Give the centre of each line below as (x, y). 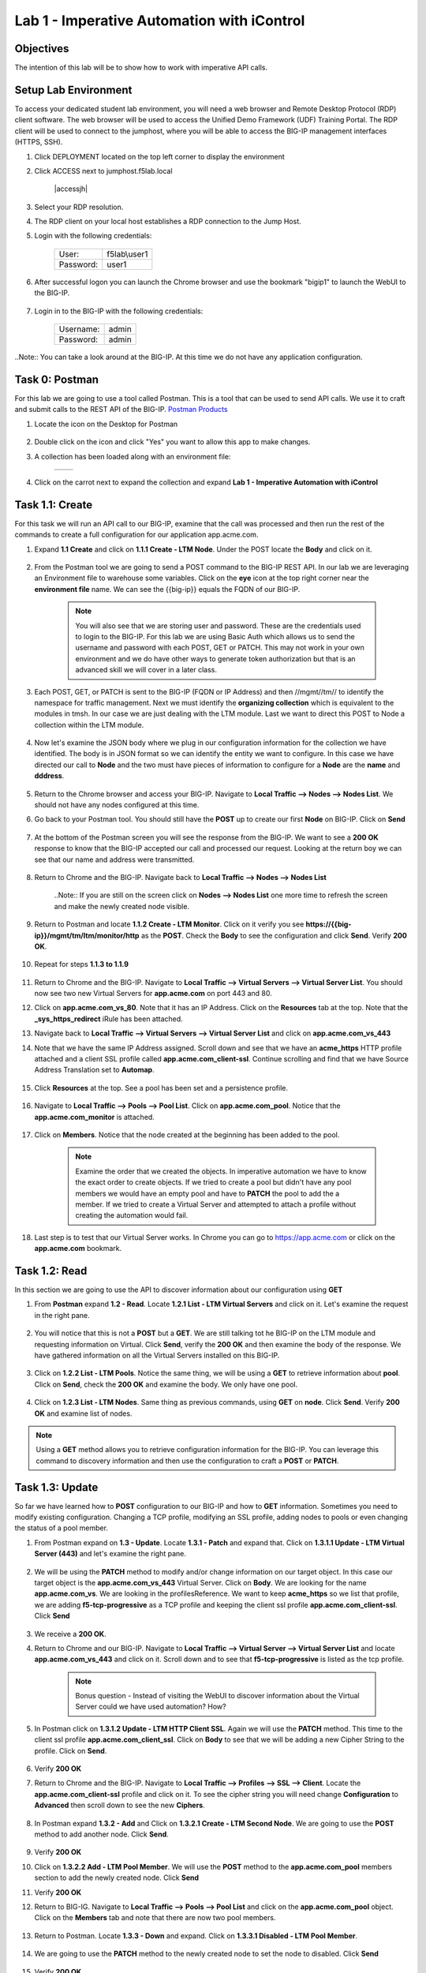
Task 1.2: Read (51, 1271)
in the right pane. (62, 1315)
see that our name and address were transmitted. (114, 859)
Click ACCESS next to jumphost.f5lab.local (103, 170)
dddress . (49, 776)
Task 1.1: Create (54, 505)
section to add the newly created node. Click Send (117, 1878)
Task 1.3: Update (56, 1487)
